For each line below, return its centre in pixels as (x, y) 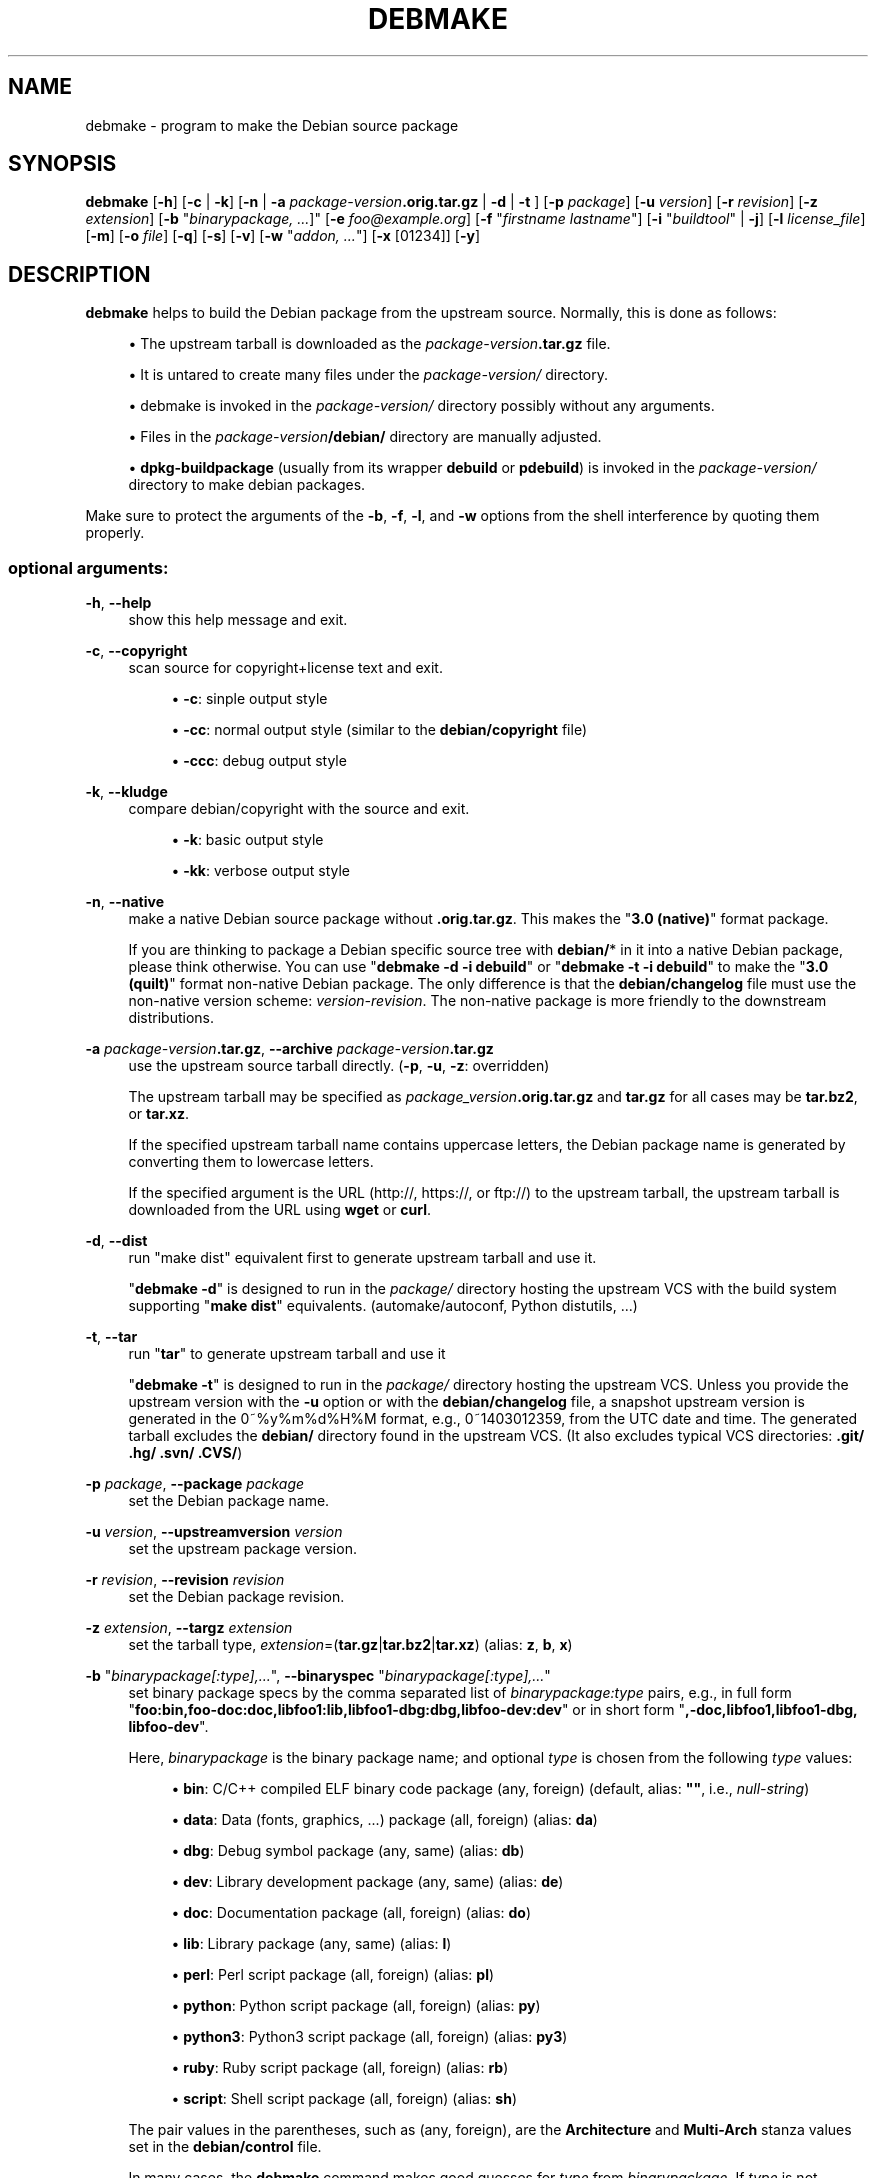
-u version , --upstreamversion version (214, 1532)
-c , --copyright (136, 651)
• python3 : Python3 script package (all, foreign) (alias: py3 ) (369, 2037)
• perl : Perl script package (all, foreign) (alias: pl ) (333, 1975)
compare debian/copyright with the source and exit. (299, 809)
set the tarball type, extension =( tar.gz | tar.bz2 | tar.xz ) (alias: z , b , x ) (350, 1645)
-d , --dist (116, 1241)
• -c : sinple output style (249, 699)
